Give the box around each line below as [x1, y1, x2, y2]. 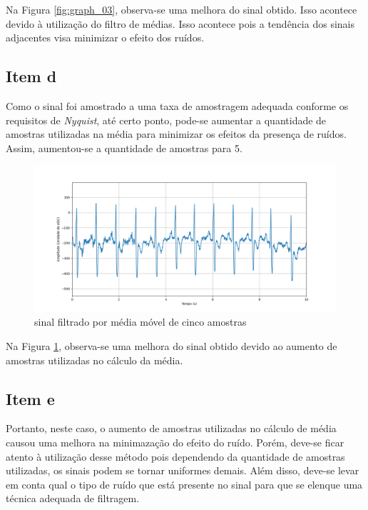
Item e [6, 387, 55, 409]
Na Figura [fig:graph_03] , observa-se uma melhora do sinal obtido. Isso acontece [6, 2, 357, 16]
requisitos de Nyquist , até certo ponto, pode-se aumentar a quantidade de [6, 112, 327, 127]
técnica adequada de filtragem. [6, 491, 140, 506]
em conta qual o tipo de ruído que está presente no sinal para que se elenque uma [6, 476, 363, 491]
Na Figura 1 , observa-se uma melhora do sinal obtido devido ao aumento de [6, 338, 337, 353]
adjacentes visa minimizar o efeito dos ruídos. [6, 30, 205, 45]
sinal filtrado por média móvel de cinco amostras [34, 314, 247, 329]
